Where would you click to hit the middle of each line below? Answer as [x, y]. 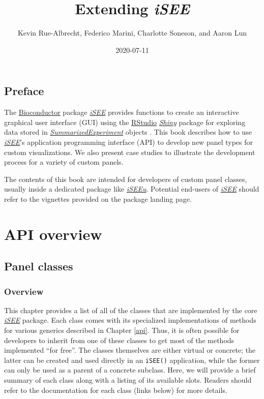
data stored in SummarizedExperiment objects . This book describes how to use [128, 132]
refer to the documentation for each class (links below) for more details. [116, 390]
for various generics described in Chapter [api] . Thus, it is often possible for [122, 330]
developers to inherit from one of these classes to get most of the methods [119, 340]
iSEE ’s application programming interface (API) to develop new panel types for [129, 142]
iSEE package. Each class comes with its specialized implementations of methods [130, 320]
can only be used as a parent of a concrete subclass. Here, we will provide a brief [130, 370]
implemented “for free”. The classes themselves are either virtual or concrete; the [130, 350]
